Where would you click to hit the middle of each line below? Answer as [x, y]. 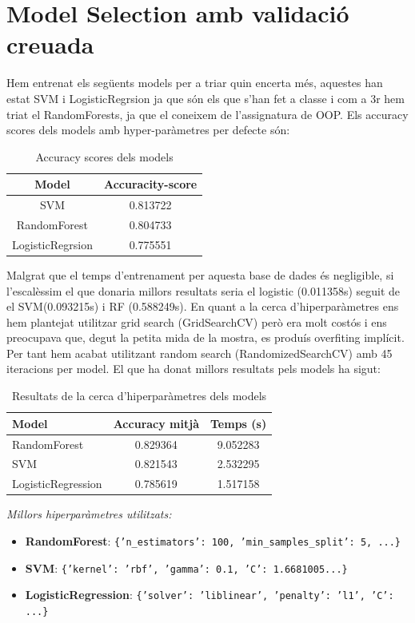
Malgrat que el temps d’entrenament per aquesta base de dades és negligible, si [200, 274]
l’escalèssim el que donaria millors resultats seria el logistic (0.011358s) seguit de [204, 290]
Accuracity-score [150, 184]
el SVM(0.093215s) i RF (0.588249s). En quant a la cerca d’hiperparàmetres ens [203, 306]
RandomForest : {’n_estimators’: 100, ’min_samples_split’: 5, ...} [213, 540]
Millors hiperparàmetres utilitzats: [89, 514]
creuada [50, 44]
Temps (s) [238, 423]
